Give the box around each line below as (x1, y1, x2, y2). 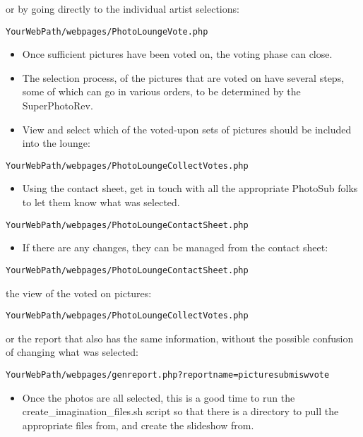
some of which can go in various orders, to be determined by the (22, 84, 301, 99)
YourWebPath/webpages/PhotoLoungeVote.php (6, 26, 208, 37)
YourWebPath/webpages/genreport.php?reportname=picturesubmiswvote (6, 370, 330, 380)
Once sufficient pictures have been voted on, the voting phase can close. (22, 47, 333, 61)
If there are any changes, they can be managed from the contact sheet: (22, 240, 328, 255)
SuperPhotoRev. (22, 98, 93, 113)
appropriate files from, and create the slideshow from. (22, 417, 254, 432)
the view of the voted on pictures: (6, 285, 152, 300)
